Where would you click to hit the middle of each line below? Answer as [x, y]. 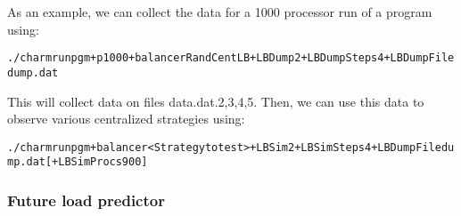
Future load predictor [86, 200]
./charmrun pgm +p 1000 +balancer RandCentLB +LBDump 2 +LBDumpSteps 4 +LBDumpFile [231, 58]
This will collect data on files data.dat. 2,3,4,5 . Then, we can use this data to [216, 101]
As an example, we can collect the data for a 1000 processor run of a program [220, 12]
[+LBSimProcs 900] [96, 162]
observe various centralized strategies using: [126, 119]
